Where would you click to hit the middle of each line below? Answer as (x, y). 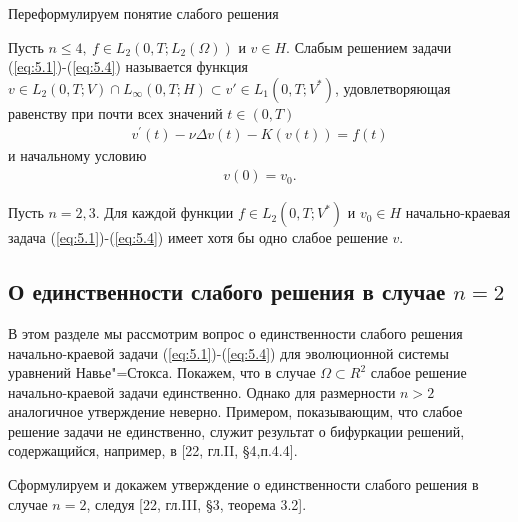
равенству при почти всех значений (115, 112)
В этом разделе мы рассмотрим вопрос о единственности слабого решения (235, 332)
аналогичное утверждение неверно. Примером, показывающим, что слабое (235, 411)
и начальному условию (77, 155)
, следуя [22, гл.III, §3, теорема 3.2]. (196, 503)
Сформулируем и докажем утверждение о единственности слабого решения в (243, 484)
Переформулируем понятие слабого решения (143, 13)
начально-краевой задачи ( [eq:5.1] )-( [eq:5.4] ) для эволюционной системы (228, 352)
